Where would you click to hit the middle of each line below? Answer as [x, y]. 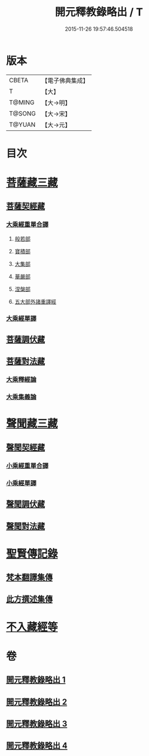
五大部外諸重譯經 [35, 301]
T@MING [22, 102]
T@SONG [23, 113]
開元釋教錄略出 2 [37, 702]
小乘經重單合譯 [27, 465]
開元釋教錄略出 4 [37, 746]
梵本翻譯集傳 [29, 578]
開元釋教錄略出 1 [36, 680]
